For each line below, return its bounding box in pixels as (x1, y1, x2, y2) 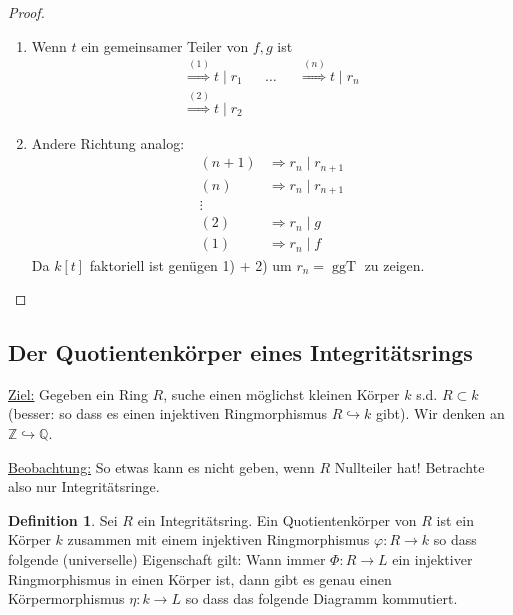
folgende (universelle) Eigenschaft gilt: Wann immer (8, 549, 326, 570)
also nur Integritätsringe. (8, 476, 160, 497)
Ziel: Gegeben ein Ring (8, 383, 148, 404)
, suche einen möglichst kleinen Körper (163, 383, 400, 404)
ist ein (436, 509, 474, 530)
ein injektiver (392, 549, 473, 570)
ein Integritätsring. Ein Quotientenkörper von (137, 509, 417, 530)
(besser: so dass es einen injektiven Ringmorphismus (8, 403, 327, 424)
